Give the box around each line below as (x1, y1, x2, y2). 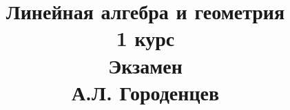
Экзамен (108, 51, 183, 79)
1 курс (116, 24, 175, 52)
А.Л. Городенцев (71, 78, 220, 106)
